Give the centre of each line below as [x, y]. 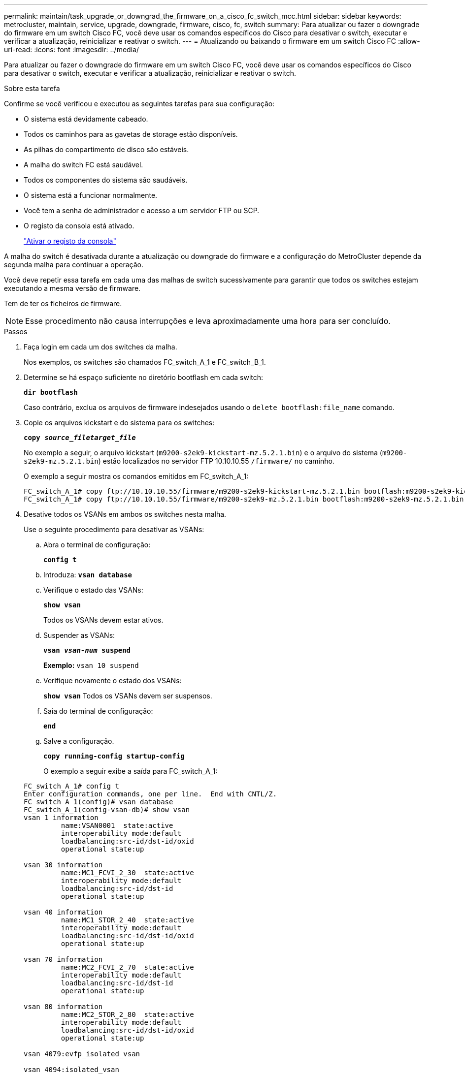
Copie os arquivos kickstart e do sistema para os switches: [119, 423]
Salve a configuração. [79, 741]
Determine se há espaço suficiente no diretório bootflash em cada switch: [144, 377]
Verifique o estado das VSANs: [93, 590]
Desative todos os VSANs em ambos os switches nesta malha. [125, 514]
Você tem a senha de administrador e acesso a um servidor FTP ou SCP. [142, 210]
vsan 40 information [63, 912]
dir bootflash [51, 392]
